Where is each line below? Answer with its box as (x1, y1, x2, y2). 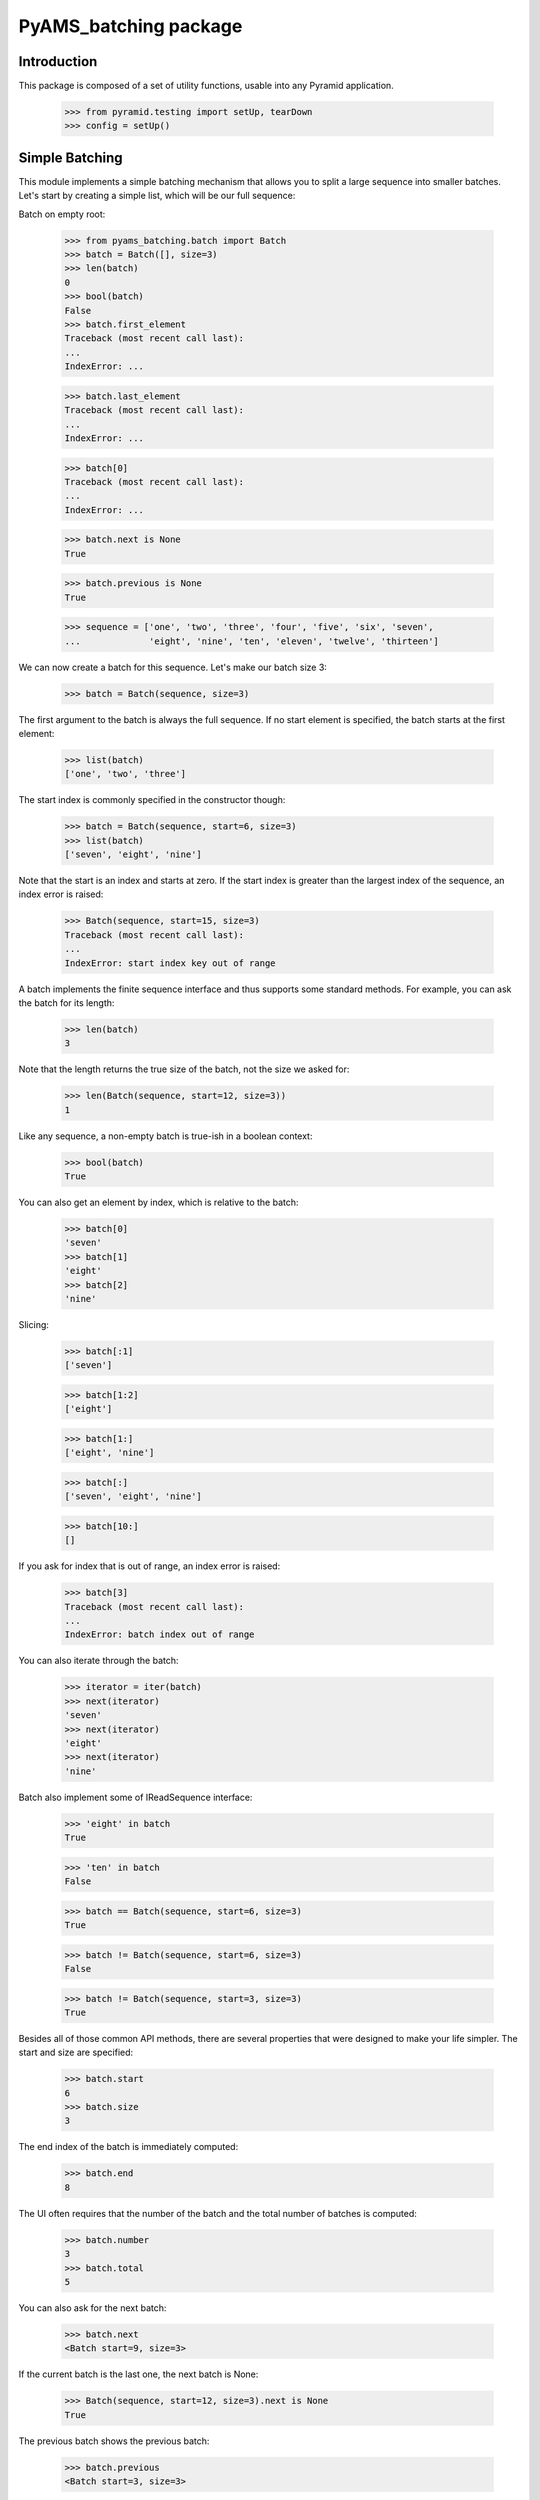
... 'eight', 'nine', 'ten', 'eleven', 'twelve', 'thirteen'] (64, 635, 440, 647)
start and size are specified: (18, 2046, 134, 2059)
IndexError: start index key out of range (64, 957, 276, 969)
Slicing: (18, 1319, 50, 1330)
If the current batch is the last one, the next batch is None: (18, 2368, 259, 2380)
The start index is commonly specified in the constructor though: (18, 794, 286, 806)
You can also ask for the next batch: (18, 2301, 167, 2314)
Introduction (18, 53, 98, 70)
